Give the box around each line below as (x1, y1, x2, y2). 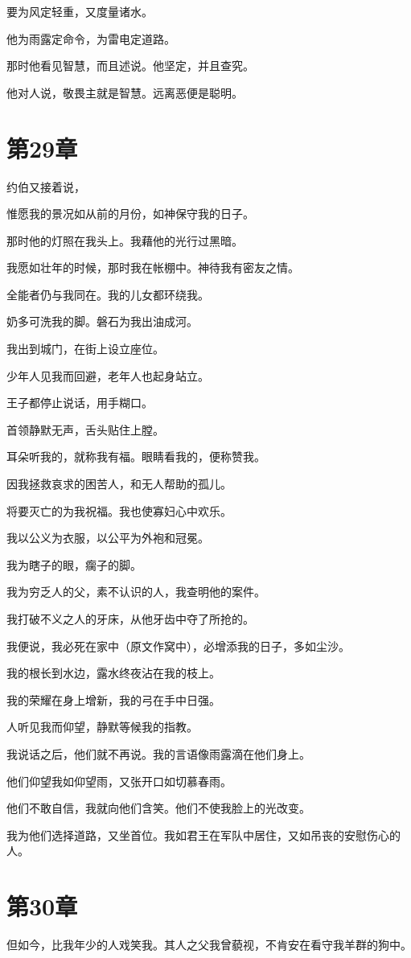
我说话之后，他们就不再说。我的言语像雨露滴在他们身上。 (6, 745, 310, 762)
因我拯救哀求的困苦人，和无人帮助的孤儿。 (6, 475, 232, 492)
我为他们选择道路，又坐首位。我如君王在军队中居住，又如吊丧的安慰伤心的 (6, 826, 401, 843)
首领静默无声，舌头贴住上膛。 (6, 421, 164, 438)
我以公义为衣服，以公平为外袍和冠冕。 (6, 529, 209, 546)
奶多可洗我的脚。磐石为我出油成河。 (6, 313, 198, 330)
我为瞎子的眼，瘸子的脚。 (6, 556, 142, 573)
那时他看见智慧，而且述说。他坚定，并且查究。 (6, 57, 254, 74)
